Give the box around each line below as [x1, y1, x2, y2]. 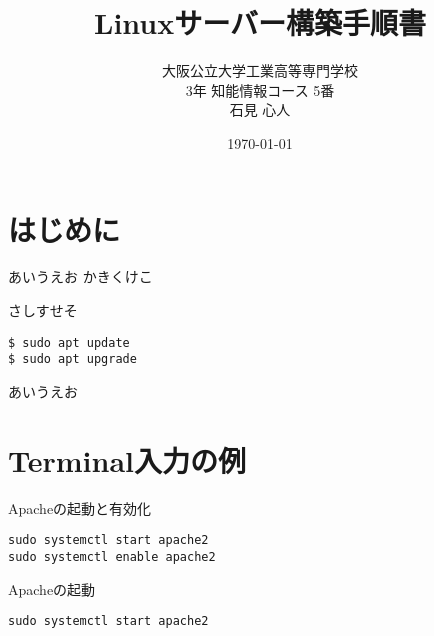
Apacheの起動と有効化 [8, 497, 152, 518]
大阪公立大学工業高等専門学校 [162, 60, 358, 81]
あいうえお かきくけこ [8, 266, 153, 287]
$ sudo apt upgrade [8, 352, 137, 367]
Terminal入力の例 [8, 439, 246, 480]
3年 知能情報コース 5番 [185, 79, 335, 100]
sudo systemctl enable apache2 [8, 549, 216, 564]
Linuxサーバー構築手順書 [94, 2, 426, 43]
